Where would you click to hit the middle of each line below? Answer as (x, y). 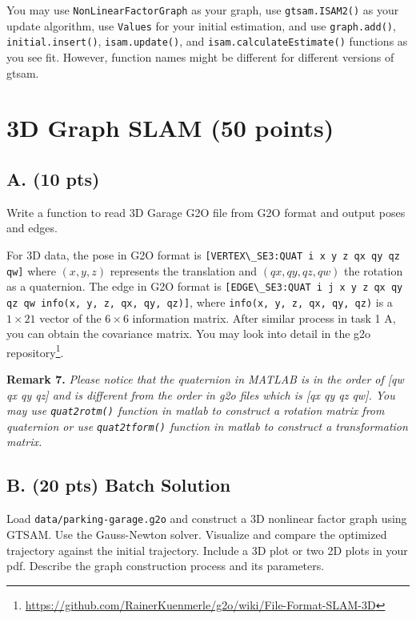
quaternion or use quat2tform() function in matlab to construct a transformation (207, 426)
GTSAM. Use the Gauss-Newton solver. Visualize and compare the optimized (197, 534)
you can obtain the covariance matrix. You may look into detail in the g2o (189, 334)
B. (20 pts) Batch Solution (119, 485)
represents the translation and (184, 270)
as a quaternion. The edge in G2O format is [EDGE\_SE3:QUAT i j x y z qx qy (205, 286)
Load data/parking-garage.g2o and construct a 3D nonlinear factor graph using (207, 519)
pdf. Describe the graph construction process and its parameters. (166, 566)
